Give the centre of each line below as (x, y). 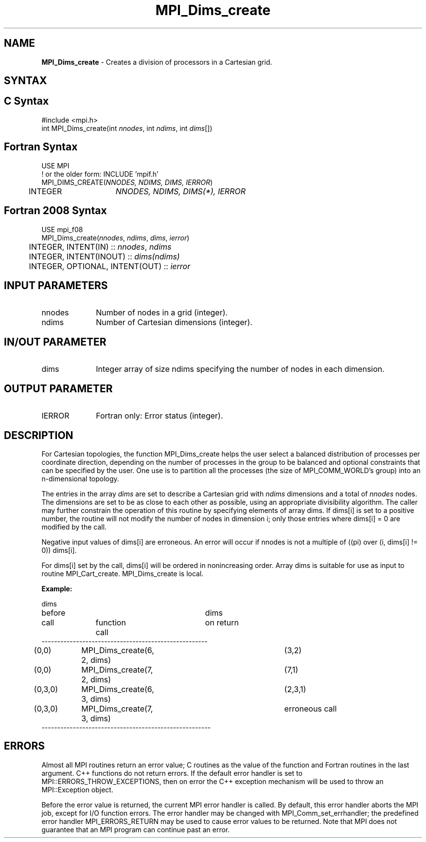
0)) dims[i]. (59, 550)
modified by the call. (74, 527)
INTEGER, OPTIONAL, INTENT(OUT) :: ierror (110, 266)
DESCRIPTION (39, 435)
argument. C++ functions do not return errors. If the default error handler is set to (172, 773)
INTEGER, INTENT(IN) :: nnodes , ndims (100, 247)
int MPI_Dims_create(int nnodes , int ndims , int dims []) (127, 128)
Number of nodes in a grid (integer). (162, 313)
